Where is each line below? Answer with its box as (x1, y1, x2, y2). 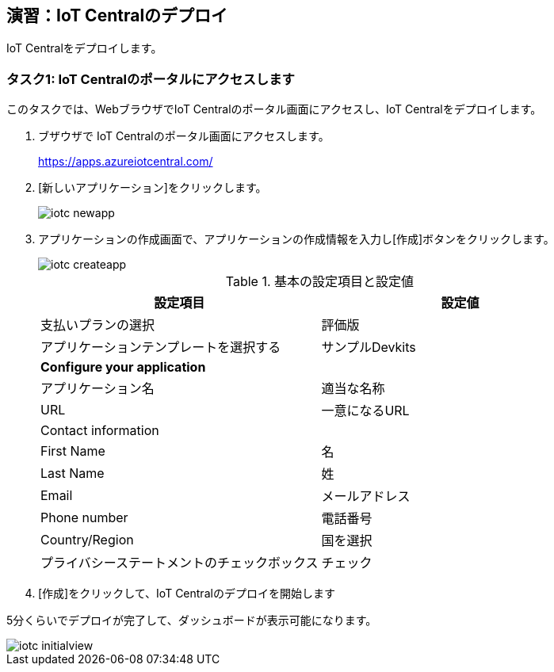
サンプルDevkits (321, 339, 416, 356)
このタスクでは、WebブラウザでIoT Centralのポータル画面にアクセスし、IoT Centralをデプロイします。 (6, 102, 542, 116)
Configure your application (40, 359, 206, 376)
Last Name (40, 465, 105, 482)
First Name (40, 443, 105, 460)
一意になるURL (321, 403, 410, 419)
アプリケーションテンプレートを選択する (40, 339, 281, 356)
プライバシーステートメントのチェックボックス (40, 555, 319, 571)
